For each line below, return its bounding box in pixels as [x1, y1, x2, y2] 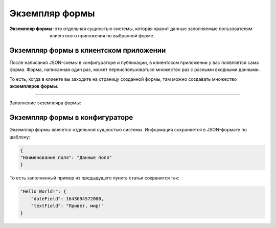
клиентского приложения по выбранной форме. [50, 32, 155, 38]
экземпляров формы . [9, 83, 58, 89]
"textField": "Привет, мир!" [31, 203, 104, 209]
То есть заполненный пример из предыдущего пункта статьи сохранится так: [9, 175, 180, 181]
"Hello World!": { [20, 189, 66, 194]
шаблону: [9, 133, 31, 140]
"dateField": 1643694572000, [31, 196, 104, 201]
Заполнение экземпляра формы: [9, 100, 81, 106]
